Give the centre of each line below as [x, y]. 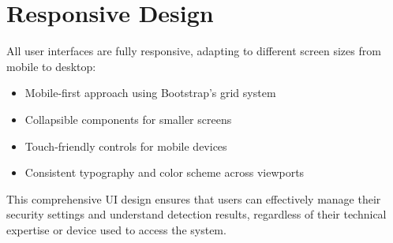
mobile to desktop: [51, 66]
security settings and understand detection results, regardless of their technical [196, 214]
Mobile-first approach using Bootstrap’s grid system [150, 93]
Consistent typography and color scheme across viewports [165, 172]
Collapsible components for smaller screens [128, 119]
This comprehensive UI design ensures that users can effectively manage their [194, 198]
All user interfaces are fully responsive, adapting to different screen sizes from [194, 51]
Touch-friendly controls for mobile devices [126, 146]
